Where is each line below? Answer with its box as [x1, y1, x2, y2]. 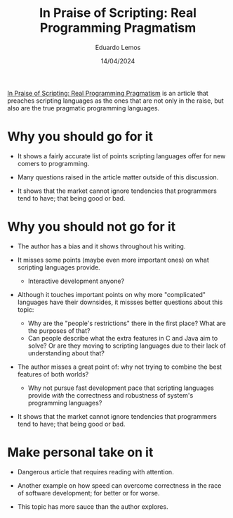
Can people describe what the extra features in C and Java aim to [27, 334, 218, 342]
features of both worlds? [17, 369, 89, 378]
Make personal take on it [7, 445, 154, 460]
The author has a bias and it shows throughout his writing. [17, 241, 186, 251]
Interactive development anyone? [27, 277, 125, 285]
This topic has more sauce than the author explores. [17, 502, 168, 511]
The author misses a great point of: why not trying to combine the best [17, 362, 222, 371]
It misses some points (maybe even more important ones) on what [17, 255, 209, 264]
